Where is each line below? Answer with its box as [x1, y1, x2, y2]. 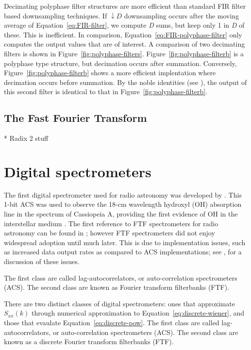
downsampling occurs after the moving [124, 10, 239, 20]
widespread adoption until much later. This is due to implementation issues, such [4, 237, 246, 247]
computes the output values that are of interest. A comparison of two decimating [4, 39, 245, 49]
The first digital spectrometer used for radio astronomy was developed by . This [4, 189, 242, 200]
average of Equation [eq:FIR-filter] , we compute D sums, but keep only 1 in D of [4, 20, 245, 30]
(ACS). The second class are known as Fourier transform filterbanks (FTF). [4, 282, 230, 292]
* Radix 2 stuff [4, 133, 49, 143]
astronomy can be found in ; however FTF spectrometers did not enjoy [4, 228, 215, 238]
